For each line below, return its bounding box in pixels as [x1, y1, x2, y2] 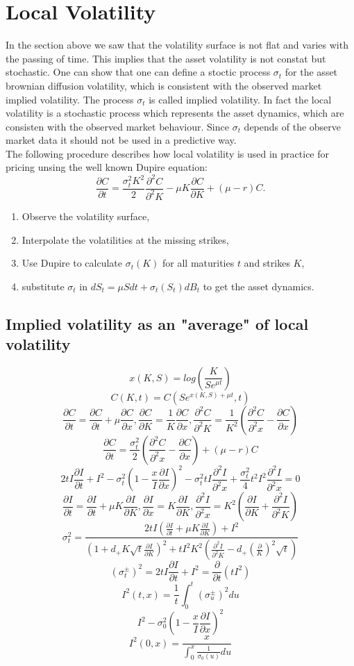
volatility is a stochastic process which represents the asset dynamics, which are [6, 106, 344, 120]
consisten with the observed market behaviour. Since [6, 119, 229, 133]
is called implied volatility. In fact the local [149, 92, 332, 106]
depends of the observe [244, 119, 342, 133]
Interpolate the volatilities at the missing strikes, [22, 232, 229, 247]
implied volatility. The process [6, 92, 134, 106]
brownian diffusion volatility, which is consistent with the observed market [6, 78, 322, 92]
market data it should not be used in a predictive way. [6, 133, 237, 147]
